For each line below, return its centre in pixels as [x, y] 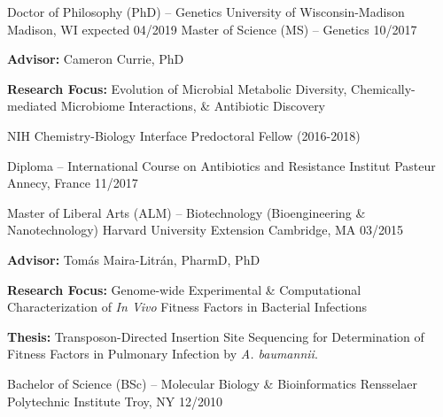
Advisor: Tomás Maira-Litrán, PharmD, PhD [134, 259]
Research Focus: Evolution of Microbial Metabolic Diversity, [177, 88]
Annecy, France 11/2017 [73, 183]
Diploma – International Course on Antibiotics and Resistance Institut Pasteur [221, 165]
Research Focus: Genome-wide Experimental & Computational [184, 289]
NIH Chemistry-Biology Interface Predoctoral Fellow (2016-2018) [184, 135]
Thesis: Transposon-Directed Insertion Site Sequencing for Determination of [216, 336]
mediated [32, 106]
